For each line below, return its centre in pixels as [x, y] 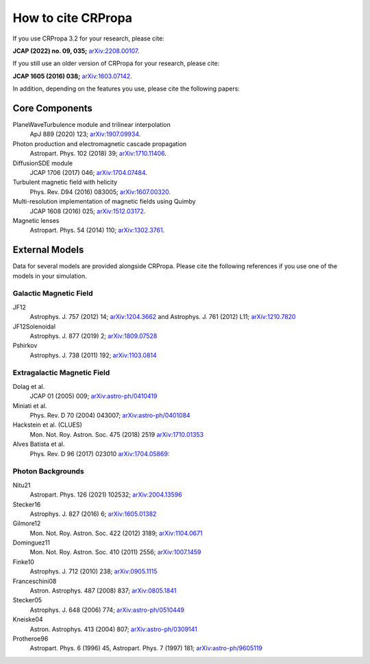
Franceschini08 [35, 581]
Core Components [52, 108]
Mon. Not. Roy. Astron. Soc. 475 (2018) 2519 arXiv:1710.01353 [117, 434]
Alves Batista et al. [39, 444]
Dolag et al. [29, 386]
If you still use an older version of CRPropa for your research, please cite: [116, 63]
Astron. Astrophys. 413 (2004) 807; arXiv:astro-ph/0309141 [114, 629]
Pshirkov [25, 346]
